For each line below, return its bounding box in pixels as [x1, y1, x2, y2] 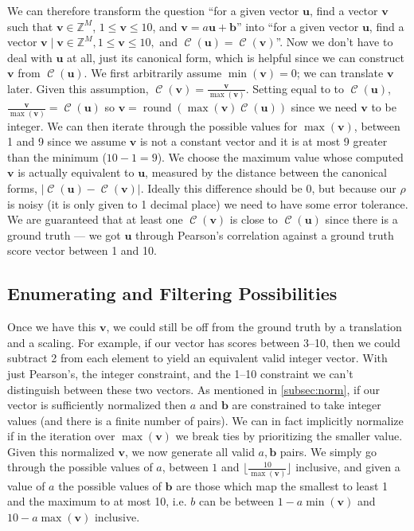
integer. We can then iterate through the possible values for [7, 117, 298, 134]
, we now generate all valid [124, 443, 255, 459]
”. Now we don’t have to [275, 33, 393, 50]
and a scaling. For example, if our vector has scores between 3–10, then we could [7, 334, 400, 350]
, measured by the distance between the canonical [145, 164, 387, 181]
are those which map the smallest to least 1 [176, 477, 389, 494]
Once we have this [7, 318, 96, 335]
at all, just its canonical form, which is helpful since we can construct [67, 49, 405, 65]
